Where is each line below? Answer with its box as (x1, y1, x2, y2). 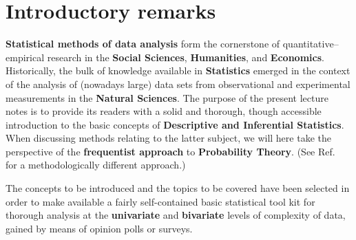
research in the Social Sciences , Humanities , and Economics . (47, 50, 324, 64)
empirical (6, 50, 45, 64)
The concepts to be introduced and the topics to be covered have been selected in (6, 181, 350, 195)
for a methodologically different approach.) (6, 157, 186, 172)
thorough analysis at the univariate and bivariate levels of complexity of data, (6, 208, 346, 222)
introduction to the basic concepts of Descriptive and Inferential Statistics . (6, 117, 344, 131)
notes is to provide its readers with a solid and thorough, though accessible (6, 104, 322, 118)
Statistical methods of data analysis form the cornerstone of (6, 36, 280, 51)
